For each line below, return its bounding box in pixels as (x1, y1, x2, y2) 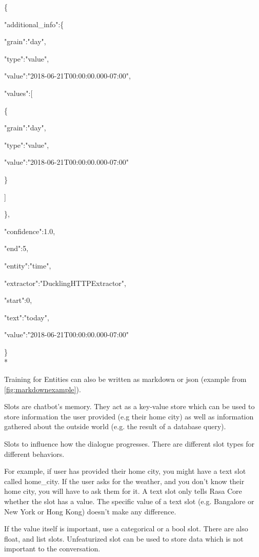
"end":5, (4, 243, 29, 254)
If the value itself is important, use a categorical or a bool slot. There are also (4, 523, 248, 534)
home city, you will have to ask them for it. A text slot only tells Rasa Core (4, 486, 242, 496)
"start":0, (4, 295, 32, 305)
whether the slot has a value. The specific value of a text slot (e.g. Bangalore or (4, 496, 254, 506)
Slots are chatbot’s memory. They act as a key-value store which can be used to (4, 401, 255, 412)
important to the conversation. (4, 543, 101, 554)
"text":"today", (4, 312, 49, 322)
